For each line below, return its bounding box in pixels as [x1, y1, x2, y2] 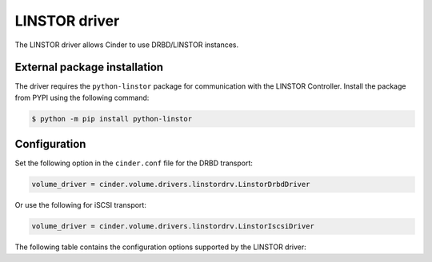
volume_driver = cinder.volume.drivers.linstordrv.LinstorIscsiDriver [31, 222, 315, 231]
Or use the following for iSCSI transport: [14, 200, 147, 210]
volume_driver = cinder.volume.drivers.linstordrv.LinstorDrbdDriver [31, 180, 310, 189]
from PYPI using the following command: [14, 93, 150, 102]
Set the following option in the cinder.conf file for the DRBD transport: [14, 158, 254, 168]
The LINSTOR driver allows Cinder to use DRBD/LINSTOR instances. [14, 40, 239, 50]
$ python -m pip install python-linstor [31, 114, 192, 123]
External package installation [14, 61, 164, 74]
